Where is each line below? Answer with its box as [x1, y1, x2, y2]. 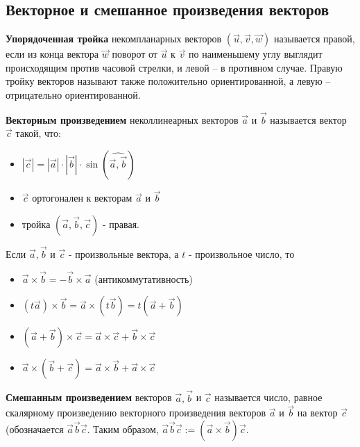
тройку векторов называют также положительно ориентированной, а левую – [6, 74, 331, 88]
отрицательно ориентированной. [6, 87, 141, 101]
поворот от [112, 47, 157, 61]
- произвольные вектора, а [68, 247, 179, 261]
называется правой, [273, 31, 355, 46]
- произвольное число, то [188, 247, 295, 261]
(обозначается [6, 422, 64, 437]
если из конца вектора [6, 47, 99, 61]
